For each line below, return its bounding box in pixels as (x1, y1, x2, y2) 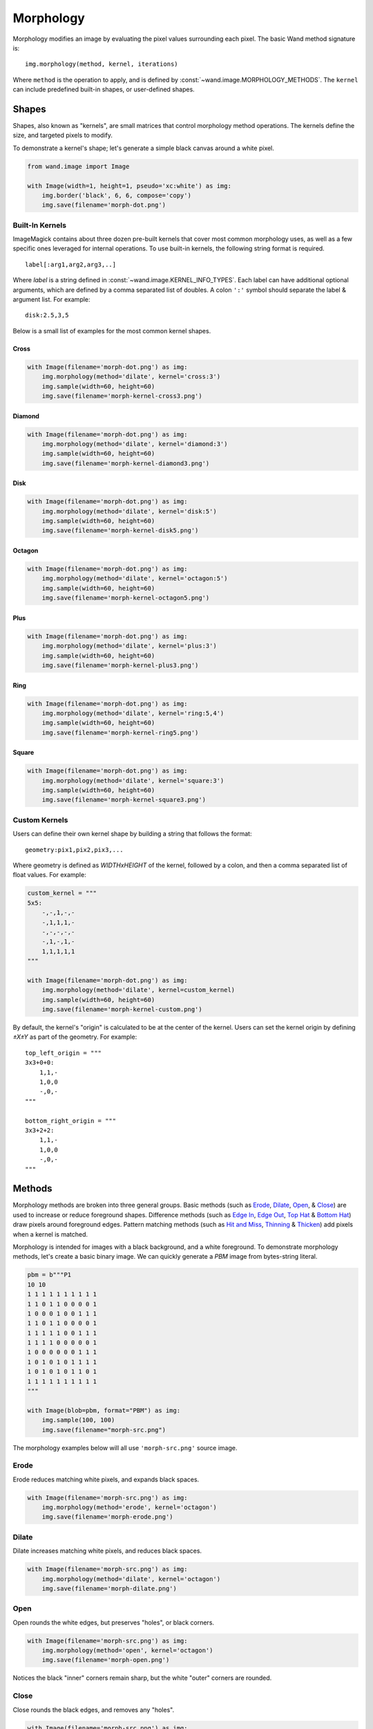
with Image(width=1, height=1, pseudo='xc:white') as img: (27, 182, 231, 189)
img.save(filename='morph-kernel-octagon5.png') (41, 594, 210, 602)
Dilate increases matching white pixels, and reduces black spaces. (12, 1546, 202, 1555)
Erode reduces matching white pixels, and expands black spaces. (12, 1475, 200, 1483)
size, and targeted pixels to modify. (12, 131, 113, 140)
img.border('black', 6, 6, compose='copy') (41, 191, 191, 199)
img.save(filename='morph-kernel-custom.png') (41, 1006, 203, 1013)
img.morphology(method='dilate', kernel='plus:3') (41, 642, 217, 650)
